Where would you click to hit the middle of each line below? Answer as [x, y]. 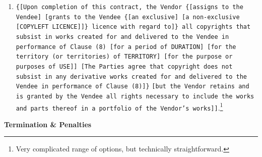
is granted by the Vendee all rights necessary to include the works [135, 96]
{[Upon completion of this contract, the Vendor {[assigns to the [129, 7]
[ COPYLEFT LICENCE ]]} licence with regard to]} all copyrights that [133, 27]
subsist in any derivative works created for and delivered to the [131, 76]
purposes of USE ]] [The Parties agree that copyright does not [124, 66]
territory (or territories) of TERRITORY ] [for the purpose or [124, 57]
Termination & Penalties [48, 124]
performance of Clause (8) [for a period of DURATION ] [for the [126, 47]
